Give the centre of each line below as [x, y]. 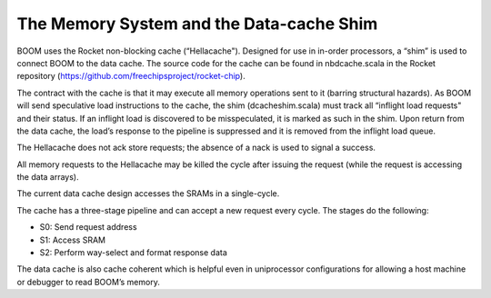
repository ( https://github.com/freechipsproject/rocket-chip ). [131, 76]
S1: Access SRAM [73, 240]
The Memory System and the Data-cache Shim [197, 24]
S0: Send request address [88, 227]
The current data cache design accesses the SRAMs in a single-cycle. [148, 194]
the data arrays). [48, 177]
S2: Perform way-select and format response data [133, 253]
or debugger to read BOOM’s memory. [89, 282]
